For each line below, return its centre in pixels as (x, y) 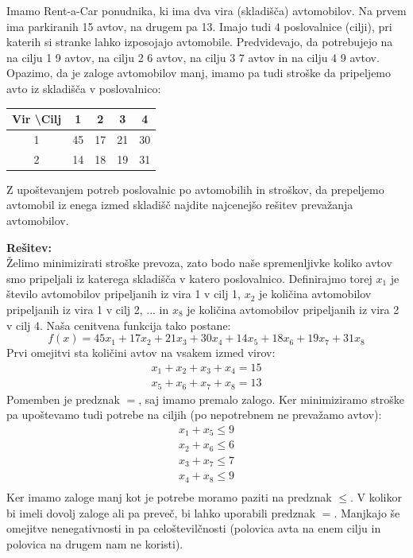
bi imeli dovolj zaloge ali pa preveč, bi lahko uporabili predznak (161, 512)
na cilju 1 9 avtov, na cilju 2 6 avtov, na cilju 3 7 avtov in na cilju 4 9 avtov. (193, 57)
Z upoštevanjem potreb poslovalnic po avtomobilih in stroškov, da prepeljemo (195, 189)
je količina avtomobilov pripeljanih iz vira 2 (293, 309)
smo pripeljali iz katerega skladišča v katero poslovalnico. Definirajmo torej (189, 278)
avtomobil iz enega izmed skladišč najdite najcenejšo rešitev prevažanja (180, 205)
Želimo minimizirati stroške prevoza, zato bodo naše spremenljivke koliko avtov (199, 263)
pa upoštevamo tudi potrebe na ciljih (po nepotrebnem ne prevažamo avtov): (194, 415)
